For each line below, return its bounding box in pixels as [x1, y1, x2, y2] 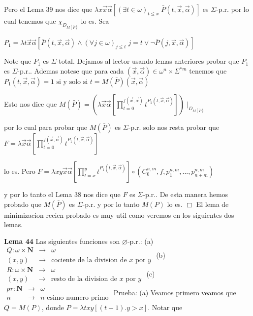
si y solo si [56, 79, 88, 86]
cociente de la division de [51, 257, 127, 264]
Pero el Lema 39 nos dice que [4, 4, 93, 14]
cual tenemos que [4, 16, 56, 26]
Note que [4, 56, 32, 66]
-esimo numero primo [44, 294, 109, 301]
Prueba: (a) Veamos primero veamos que [113, 287, 236, 297]
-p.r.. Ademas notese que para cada [17, 66, 124, 76]
